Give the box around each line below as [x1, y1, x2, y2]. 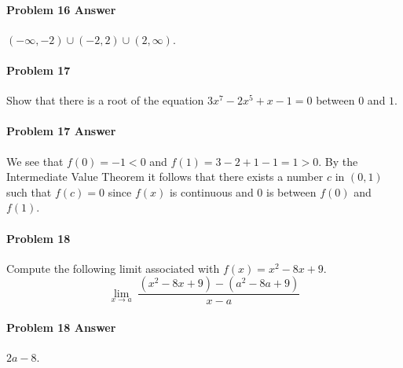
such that [6, 183, 52, 200]
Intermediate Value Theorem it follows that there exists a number [6, 168, 324, 185]
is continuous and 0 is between [169, 183, 317, 200]
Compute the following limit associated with [6, 259, 220, 276]
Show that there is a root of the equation [6, 92, 204, 109]
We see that [6, 153, 64, 169]
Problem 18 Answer [6, 318, 116, 335]
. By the [318, 153, 358, 169]
